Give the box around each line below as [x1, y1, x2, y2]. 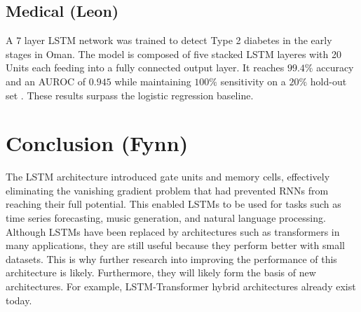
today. [6, 292, 32, 307]
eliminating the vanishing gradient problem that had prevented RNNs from [6, 183, 329, 197]
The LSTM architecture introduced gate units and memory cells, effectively [6, 169, 330, 184]
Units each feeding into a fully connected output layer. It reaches [6, 60, 285, 75]
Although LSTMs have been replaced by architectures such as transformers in [6, 224, 340, 239]
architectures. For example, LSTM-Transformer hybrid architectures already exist [6, 279, 356, 294]
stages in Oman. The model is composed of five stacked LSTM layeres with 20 [6, 46, 341, 61]
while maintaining [114, 73, 191, 88]
